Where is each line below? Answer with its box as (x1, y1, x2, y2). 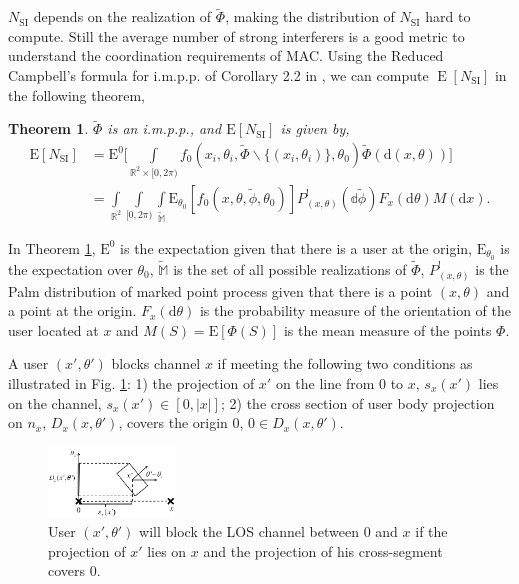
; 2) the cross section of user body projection (221, 392, 495, 413)
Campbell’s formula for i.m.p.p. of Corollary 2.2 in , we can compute (8, 65, 429, 85)
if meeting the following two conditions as (217, 353, 473, 374)
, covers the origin (118, 412, 228, 433)
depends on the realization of (33, 6, 212, 27)
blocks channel (111, 353, 201, 374)
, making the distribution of (225, 6, 395, 27)
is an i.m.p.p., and (107, 118, 222, 139)
